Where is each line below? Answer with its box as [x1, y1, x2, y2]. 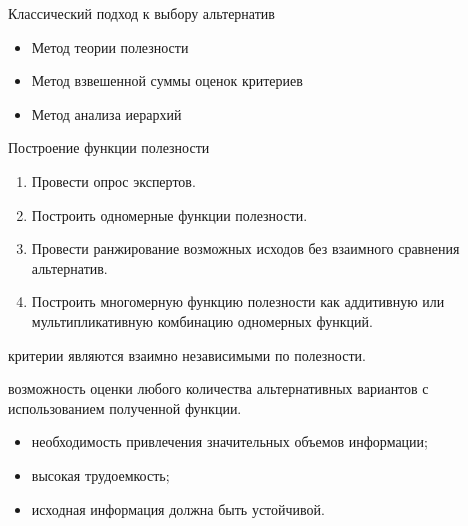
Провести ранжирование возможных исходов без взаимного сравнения [31, 238, 460, 259]
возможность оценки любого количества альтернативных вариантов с [8, 378, 429, 399]
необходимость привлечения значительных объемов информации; [31, 431, 428, 452]
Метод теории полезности [31, 36, 189, 57]
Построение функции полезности [8, 137, 210, 158]
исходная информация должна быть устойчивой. [31, 498, 325, 519]
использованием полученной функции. [8, 397, 242, 418]
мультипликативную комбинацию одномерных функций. [31, 310, 373, 331]
